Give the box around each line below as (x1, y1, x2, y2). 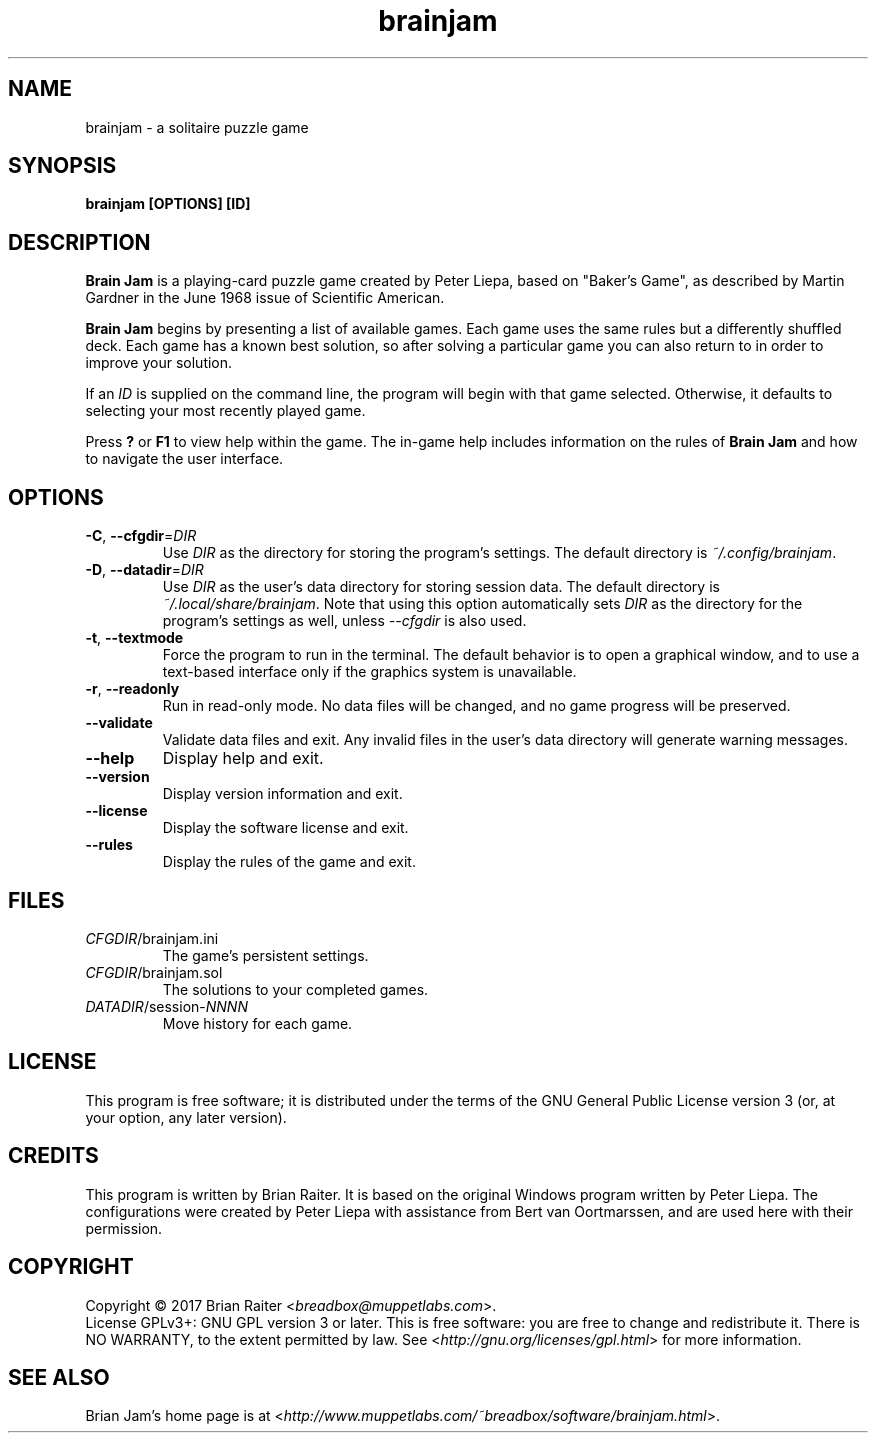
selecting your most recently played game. (85, 402, 366, 420)
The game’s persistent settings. (162, 946, 369, 964)
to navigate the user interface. (85, 450, 284, 468)
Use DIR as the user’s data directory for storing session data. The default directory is (162, 578, 720, 596)
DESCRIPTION (8, 229, 151, 255)
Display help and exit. (162, 748, 324, 769)
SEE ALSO (8, 1364, 110, 1390)
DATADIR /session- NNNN (85, 997, 248, 1015)
